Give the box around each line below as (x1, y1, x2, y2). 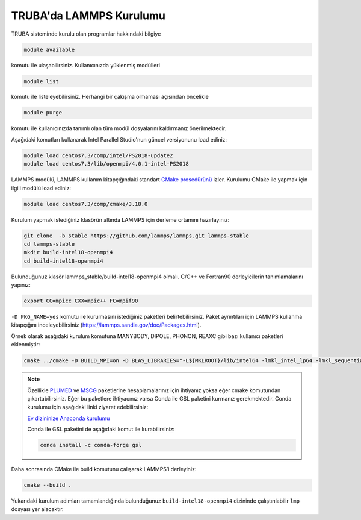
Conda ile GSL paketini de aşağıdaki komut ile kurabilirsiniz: (27, 425, 175, 433)
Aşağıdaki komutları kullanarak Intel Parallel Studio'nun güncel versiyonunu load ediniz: (11, 136, 227, 143)
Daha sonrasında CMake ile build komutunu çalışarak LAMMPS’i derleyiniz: (11, 466, 197, 473)
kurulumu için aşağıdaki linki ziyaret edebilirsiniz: (27, 404, 149, 411)
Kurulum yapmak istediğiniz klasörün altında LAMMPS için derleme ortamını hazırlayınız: (11, 216, 230, 223)
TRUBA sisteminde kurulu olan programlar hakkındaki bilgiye (11, 30, 161, 37)
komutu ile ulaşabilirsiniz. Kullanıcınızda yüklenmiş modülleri (11, 61, 161, 69)
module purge (23, 109, 63, 116)
